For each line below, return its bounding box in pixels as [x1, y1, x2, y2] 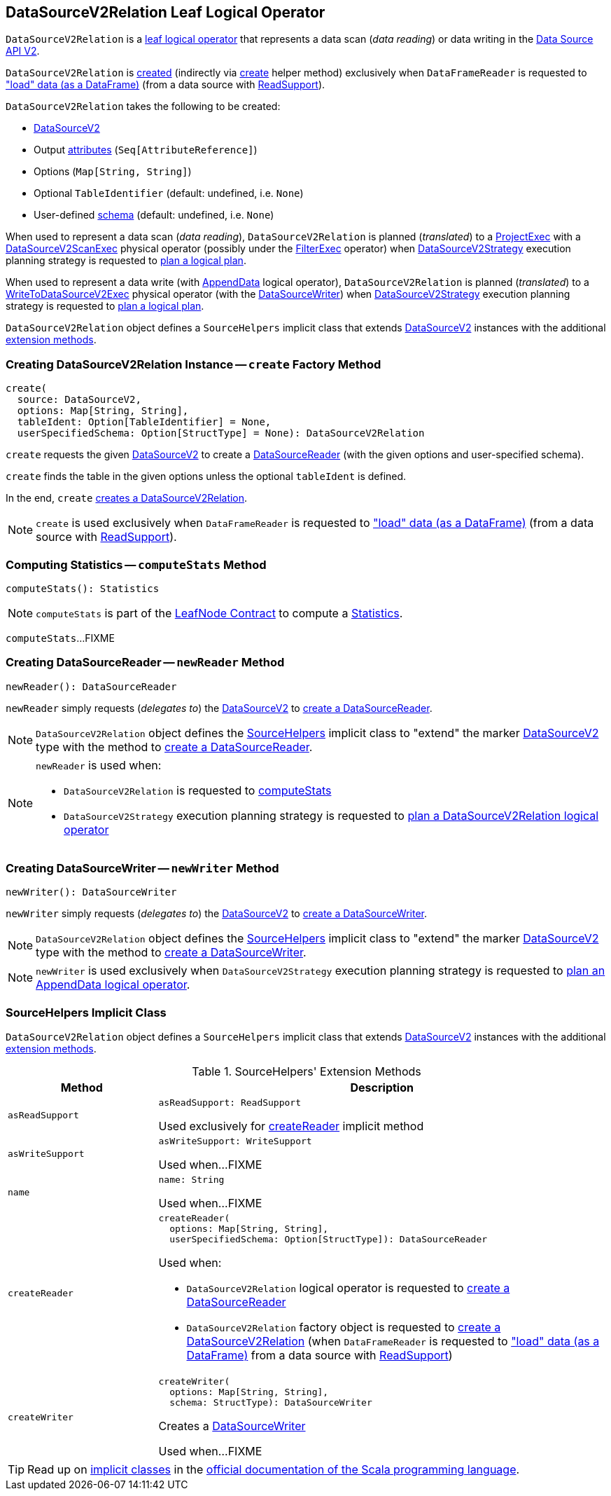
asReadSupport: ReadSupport [158, 1097, 301, 1109]
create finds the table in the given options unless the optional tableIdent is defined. [6, 470, 407, 483]
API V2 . [6, 45, 40, 57]
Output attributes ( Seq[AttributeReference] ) [34, 144, 258, 156]
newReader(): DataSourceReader [6, 680, 177, 692]
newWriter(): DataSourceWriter [6, 886, 177, 898]
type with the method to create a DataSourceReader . [36, 739, 313, 754]
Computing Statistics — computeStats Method [6, 557, 267, 572]
